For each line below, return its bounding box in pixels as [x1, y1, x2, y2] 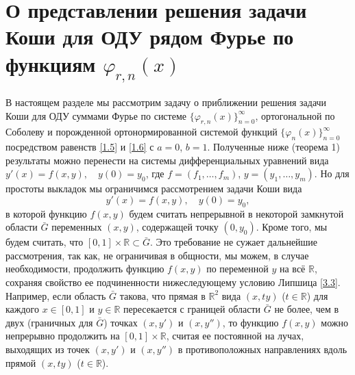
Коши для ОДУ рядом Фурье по [5, 23, 294, 51]
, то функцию [222, 315, 279, 329]
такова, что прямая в [119, 288, 206, 302]
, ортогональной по [255, 108, 335, 122]
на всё [279, 261, 306, 276]
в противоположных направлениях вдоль [177, 342, 347, 357]
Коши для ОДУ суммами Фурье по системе [5, 108, 186, 122]
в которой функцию [5, 206, 87, 220]
